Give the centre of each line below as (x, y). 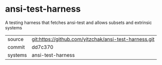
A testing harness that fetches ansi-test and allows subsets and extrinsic (79, 22)
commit (16, 47)
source (15, 39)
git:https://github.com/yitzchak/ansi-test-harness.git (93, 39)
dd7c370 (42, 47)
